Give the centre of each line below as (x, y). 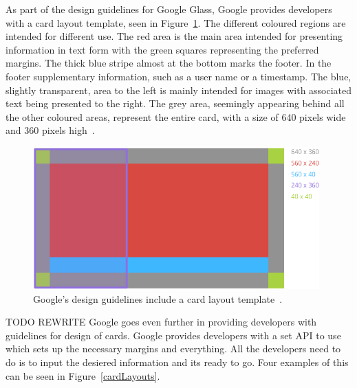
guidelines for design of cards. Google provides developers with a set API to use (173, 335)
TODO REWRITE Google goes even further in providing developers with (161, 322)
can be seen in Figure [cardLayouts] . (83, 375)
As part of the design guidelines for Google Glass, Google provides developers (169, 9)
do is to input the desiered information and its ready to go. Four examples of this (177, 362)
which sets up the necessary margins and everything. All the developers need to (173, 349)
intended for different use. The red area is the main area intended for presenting (174, 36)
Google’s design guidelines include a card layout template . (158, 298)
